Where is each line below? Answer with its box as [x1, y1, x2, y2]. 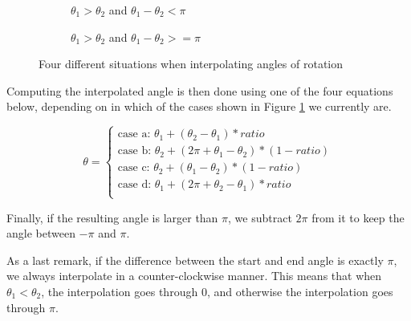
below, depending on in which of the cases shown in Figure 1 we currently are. [6, 98, 392, 115]
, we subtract [228, 209, 292, 226]
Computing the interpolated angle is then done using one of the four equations [6, 82, 393, 99]
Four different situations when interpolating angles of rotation [39, 55, 344, 72]
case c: [117, 162, 150, 174]
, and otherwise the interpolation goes [206, 282, 393, 299]
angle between [6, 225, 75, 242]
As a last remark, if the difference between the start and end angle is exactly [6, 251, 384, 268]
